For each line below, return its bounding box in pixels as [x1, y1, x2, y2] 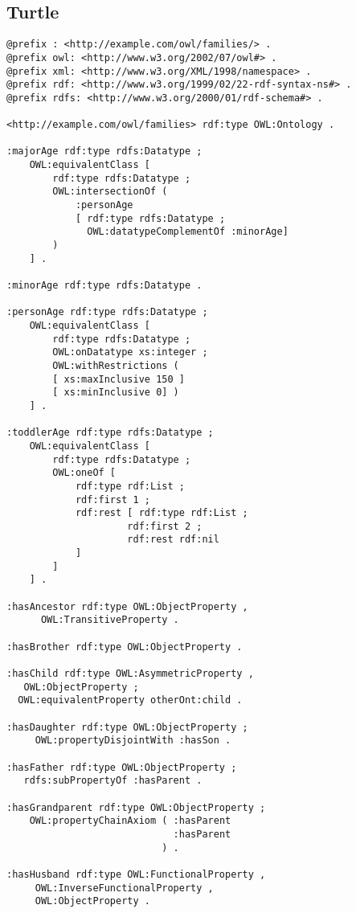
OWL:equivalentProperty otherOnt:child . [18, 694, 243, 706]
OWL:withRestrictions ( [52, 359, 179, 371]
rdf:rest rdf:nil [127, 534, 219, 546]
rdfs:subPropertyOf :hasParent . [23, 775, 203, 787]
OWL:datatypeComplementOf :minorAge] [87, 226, 288, 238]
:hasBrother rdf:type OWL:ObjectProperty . [6, 641, 243, 653]
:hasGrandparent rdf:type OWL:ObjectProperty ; [6, 801, 266, 813]
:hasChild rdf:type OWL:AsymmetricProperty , [6, 668, 254, 680]
